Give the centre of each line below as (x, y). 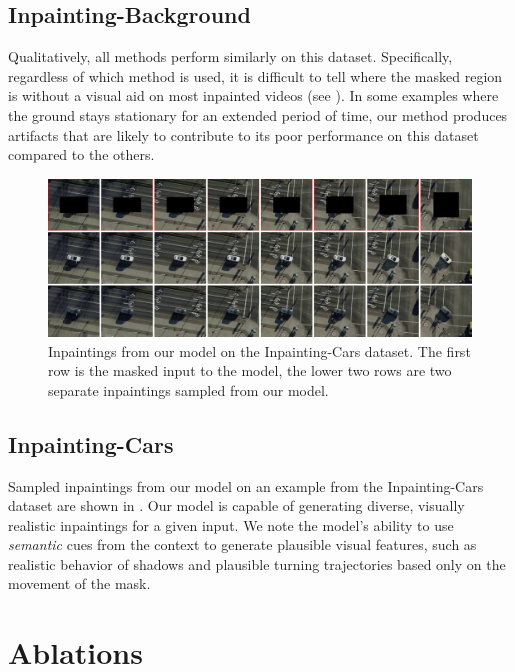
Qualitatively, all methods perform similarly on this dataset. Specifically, (230, 56)
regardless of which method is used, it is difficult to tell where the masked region (255, 75)
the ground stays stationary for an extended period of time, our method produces (258, 114)
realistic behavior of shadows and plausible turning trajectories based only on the (257, 563)
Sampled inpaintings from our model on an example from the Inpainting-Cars (246, 485)
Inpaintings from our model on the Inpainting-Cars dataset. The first (259, 350)
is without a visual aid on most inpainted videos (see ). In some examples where (253, 95)
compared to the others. (81, 154)
